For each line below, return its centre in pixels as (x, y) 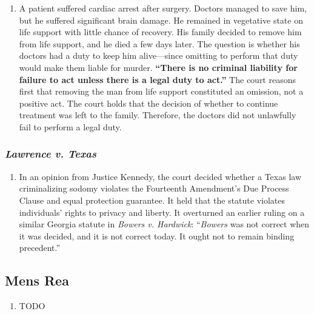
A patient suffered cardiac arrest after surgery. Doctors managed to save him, (163, 8)
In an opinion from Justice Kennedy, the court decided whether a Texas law (160, 176)
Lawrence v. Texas (51, 154)
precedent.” (40, 248)
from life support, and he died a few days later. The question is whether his (159, 43)
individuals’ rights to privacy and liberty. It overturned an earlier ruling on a (162, 212)
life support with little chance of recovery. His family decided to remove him (160, 32)
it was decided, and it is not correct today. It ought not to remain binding (157, 235)
